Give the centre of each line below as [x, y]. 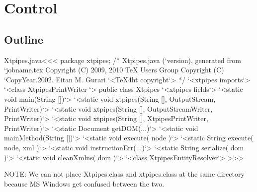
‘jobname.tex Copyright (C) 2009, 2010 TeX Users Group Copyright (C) [114, 70]
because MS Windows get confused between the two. [84, 183]
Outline [24, 39]
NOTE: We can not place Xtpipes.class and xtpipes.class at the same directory [124, 174]
